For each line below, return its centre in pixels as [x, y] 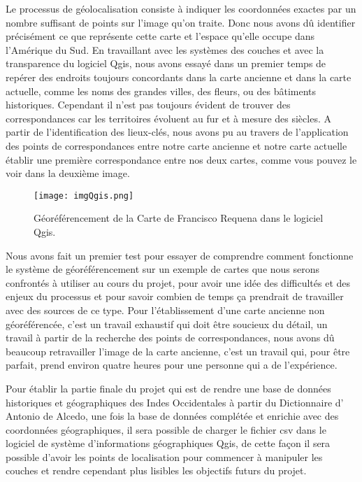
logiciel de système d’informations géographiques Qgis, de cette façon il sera [168, 443]
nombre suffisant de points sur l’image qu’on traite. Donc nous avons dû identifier [181, 22]
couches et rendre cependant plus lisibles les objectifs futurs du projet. [156, 470]
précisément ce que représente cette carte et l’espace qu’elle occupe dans [160, 36]
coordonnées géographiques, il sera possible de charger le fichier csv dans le [166, 429]
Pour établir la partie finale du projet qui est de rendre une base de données [168, 388]
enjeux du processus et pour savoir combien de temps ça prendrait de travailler [175, 296]
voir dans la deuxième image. [68, 173]
